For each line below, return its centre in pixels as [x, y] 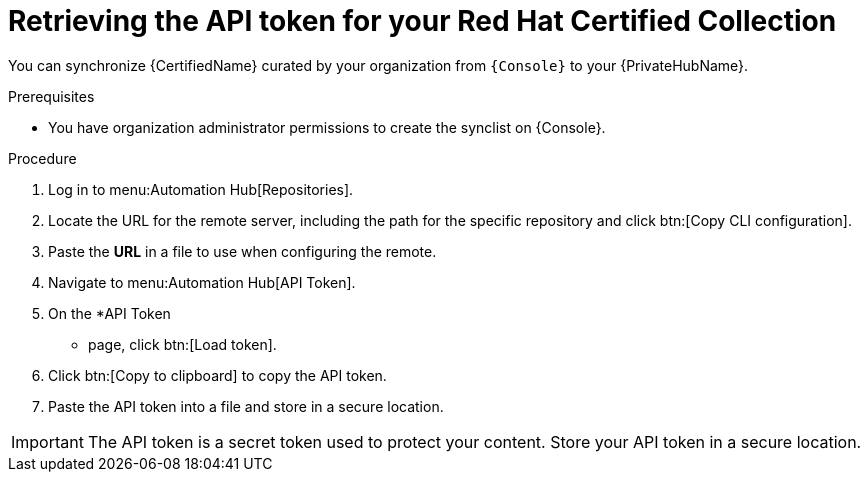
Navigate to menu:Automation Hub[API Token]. [202, 282]
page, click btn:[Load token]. [182, 344]
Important [47, 441]
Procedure [42, 158]
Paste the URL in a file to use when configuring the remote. [242, 251]
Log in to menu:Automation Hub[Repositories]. [201, 189]
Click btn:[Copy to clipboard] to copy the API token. [217, 375]
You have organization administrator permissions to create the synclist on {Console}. [327, 127]
